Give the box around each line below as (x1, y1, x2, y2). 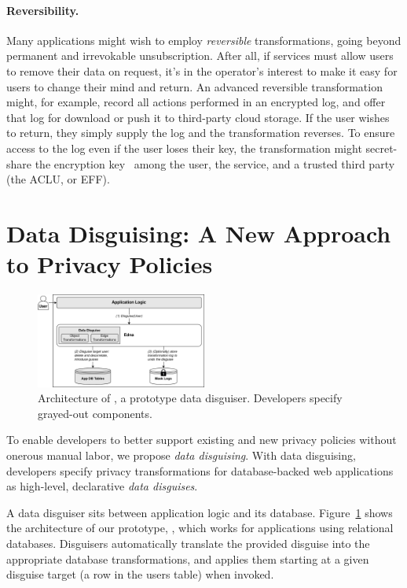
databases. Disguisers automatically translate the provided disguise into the (6, 534, 370, 551)
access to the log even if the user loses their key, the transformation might (6, 139, 362, 156)
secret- (365, 139, 398, 156)
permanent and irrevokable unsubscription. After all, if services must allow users (6, 47, 394, 64)
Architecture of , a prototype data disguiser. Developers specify (38, 390, 343, 406)
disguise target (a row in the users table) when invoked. (6, 566, 274, 582)
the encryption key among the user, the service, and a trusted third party (35, 155, 395, 172)
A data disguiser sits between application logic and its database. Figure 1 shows (6, 504, 393, 520)
